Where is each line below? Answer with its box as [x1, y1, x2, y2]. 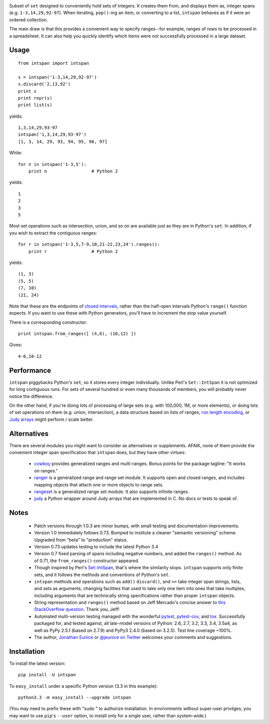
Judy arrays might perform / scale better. [9, 416, 94, 422]
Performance [9, 366, 51, 374]
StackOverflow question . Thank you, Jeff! [34, 606, 120, 612]
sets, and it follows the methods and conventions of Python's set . [34, 572, 170, 578]
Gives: [9, 342, 22, 348]
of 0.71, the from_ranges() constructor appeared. [34, 558, 139, 564]
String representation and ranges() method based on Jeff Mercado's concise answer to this [34, 600, 226, 605]
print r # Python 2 [28, 248, 118, 254]
